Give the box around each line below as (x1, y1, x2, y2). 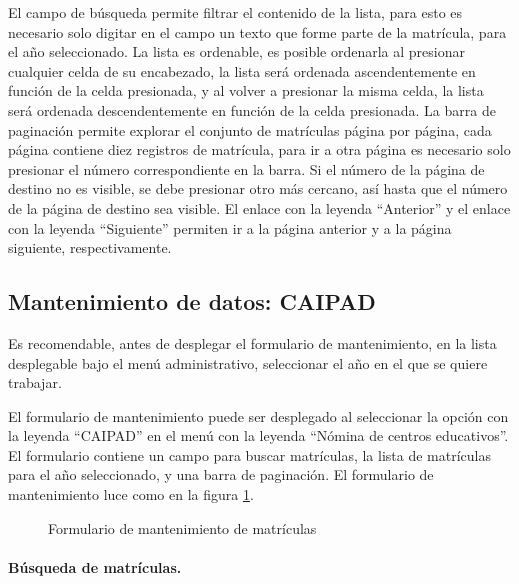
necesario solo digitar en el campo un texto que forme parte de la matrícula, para (8, 21, 507, 42)
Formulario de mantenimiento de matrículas (48, 517, 317, 538)
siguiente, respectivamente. (8, 237, 172, 258)
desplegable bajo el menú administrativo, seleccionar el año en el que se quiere (8, 352, 488, 373)
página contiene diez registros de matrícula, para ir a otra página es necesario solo (8, 139, 511, 160)
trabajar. (8, 372, 62, 393)
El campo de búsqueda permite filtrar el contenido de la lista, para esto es (8, 2, 463, 22)
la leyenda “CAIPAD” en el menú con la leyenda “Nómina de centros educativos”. (8, 425, 509, 446)
